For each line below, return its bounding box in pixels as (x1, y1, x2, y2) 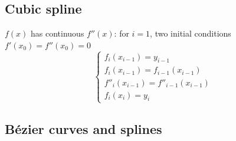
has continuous (31, 27, 84, 40)
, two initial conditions (150, 27, 231, 40)
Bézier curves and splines (5, 119, 162, 137)
